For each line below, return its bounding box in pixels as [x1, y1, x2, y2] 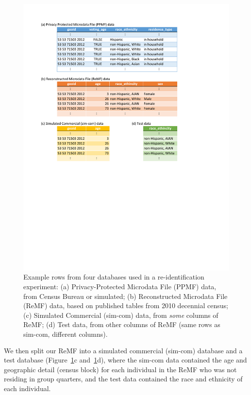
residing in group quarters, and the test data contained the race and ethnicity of [4, 374, 243, 384]
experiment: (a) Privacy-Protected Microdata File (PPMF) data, [23, 281, 217, 292]
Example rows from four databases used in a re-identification [23, 272, 204, 282]
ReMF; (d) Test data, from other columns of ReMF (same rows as [23, 319, 220, 329]
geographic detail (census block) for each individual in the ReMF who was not [4, 364, 237, 374]
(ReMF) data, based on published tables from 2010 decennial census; [23, 300, 228, 311]
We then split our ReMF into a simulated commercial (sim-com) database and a [4, 345, 243, 355]
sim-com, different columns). [23, 329, 108, 339]
